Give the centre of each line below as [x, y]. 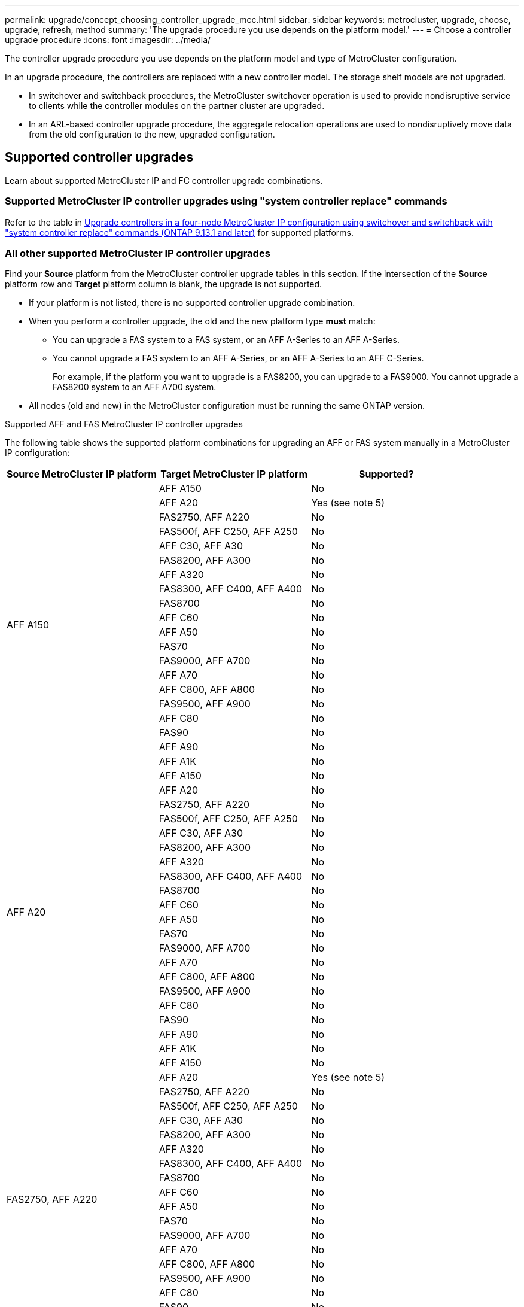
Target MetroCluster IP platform [234, 474]
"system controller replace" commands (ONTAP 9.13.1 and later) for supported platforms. [179, 232]
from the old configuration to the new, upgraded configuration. [152, 134]
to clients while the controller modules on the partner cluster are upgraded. [177, 106]
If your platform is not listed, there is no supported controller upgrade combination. [192, 303]
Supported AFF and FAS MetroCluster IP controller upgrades [124, 424]
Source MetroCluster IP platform [82, 474]
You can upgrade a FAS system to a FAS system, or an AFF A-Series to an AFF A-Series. [226, 340]
